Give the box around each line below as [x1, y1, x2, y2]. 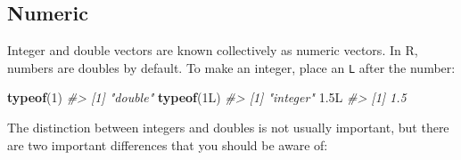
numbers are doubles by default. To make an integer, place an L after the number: [7, 58, 456, 76]
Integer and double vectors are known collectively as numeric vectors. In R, [7, 41, 418, 60]
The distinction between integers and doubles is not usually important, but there [7, 118, 449, 137]
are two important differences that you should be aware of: [7, 135, 328, 154]
